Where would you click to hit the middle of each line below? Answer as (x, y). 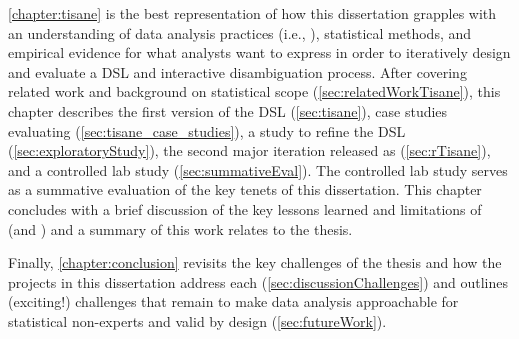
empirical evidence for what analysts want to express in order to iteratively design (259, 52)
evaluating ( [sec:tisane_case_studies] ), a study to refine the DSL (207, 130)
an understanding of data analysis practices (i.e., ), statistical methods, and (240, 32)
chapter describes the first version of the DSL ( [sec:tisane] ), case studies (228, 110)
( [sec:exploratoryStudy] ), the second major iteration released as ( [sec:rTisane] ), (249, 150)
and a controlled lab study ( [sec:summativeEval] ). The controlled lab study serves (258, 169)
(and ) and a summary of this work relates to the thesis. (180, 228)
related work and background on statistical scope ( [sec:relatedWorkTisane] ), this (254, 91)
